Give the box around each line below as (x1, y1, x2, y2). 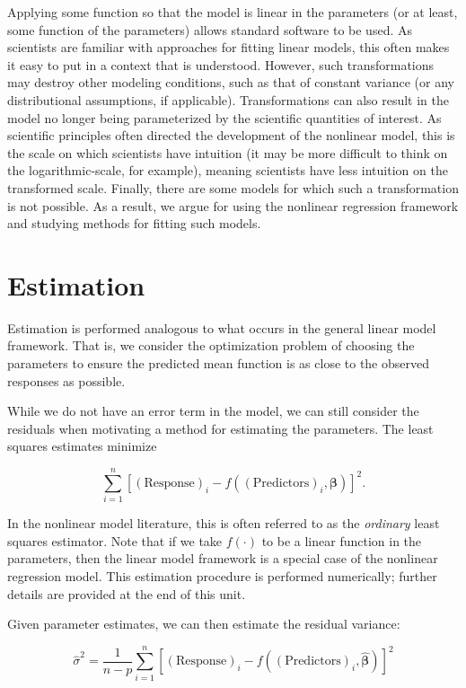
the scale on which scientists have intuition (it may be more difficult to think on (7, 143, 448, 162)
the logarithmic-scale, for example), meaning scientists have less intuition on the (7, 161, 448, 180)
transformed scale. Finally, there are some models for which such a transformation (7, 178, 459, 197)
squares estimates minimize (7, 437, 157, 455)
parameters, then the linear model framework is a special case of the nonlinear (7, 549, 438, 568)
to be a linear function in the (261, 531, 422, 550)
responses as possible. (7, 371, 126, 390)
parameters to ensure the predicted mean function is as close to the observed (7, 354, 429, 373)
